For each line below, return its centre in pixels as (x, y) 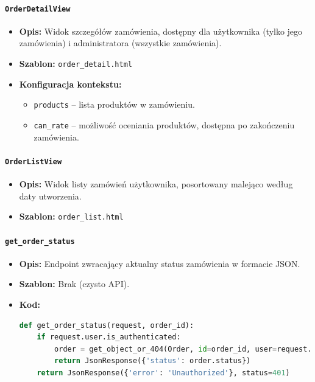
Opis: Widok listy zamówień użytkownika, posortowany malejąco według (156, 184)
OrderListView (34, 161)
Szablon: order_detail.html (76, 64)
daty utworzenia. (50, 196)
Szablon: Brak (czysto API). (74, 284)
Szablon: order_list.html (71, 216)
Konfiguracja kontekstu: (70, 84)
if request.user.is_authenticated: (109, 337)
